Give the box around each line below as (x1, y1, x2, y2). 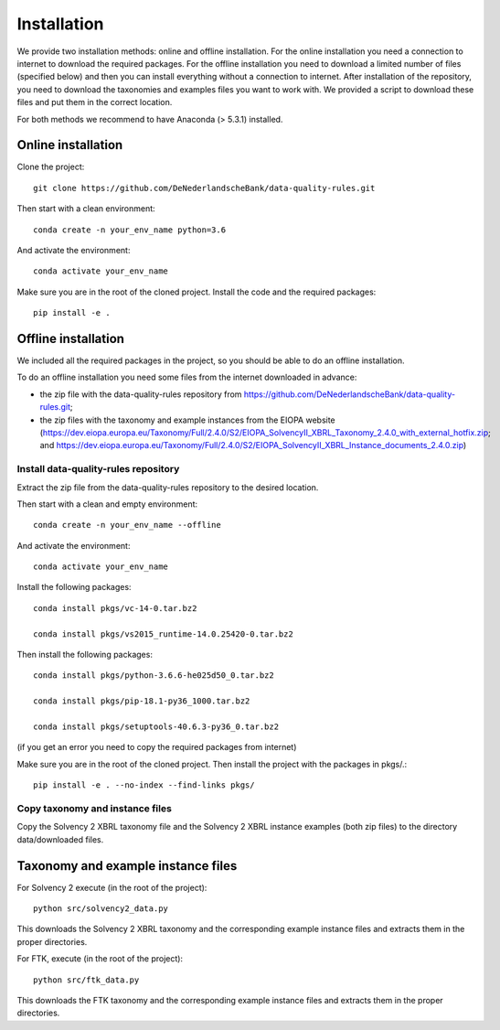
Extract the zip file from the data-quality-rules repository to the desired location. (16, 481, 319, 493)
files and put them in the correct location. (16, 97, 173, 108)
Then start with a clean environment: (16, 203, 155, 214)
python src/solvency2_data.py (33, 904, 169, 914)
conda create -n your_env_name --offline (33, 520, 221, 531)
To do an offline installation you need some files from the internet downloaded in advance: (16, 371, 357, 383)
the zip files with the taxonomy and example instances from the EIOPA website (39, 414, 335, 425)
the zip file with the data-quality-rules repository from (39, 389, 242, 400)
